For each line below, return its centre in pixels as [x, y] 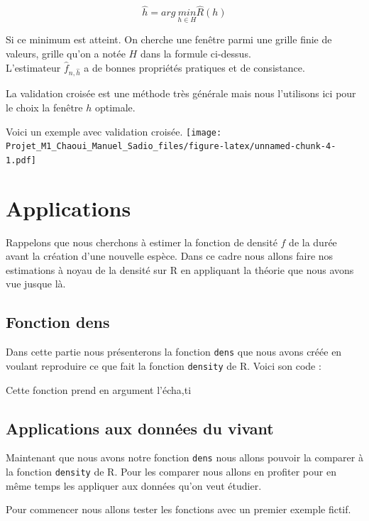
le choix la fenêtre [44, 107]
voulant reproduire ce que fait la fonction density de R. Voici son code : [164, 365]
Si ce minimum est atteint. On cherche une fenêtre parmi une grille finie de [169, 39]
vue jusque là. [36, 284]
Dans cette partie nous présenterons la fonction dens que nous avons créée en [174, 352]
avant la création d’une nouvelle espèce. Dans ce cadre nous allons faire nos [170, 256]
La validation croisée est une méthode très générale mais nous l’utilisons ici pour [181, 93]
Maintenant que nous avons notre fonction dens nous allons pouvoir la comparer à [184, 457]
